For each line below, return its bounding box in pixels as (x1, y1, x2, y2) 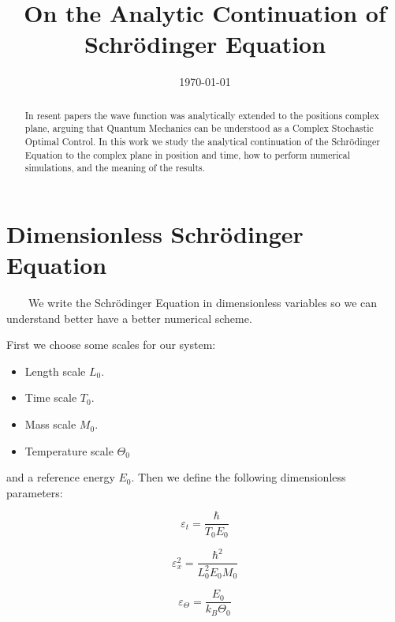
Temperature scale (24, 442, 114, 459)
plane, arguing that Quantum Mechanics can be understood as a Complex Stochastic (24, 122, 374, 135)
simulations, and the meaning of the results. (24, 161, 206, 174)
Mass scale (24, 416, 76, 433)
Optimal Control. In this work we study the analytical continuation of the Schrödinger (24, 135, 380, 148)
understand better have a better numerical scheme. (6, 309, 252, 326)
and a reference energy (6, 469, 115, 485)
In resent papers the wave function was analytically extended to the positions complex (24, 108, 379, 122)
